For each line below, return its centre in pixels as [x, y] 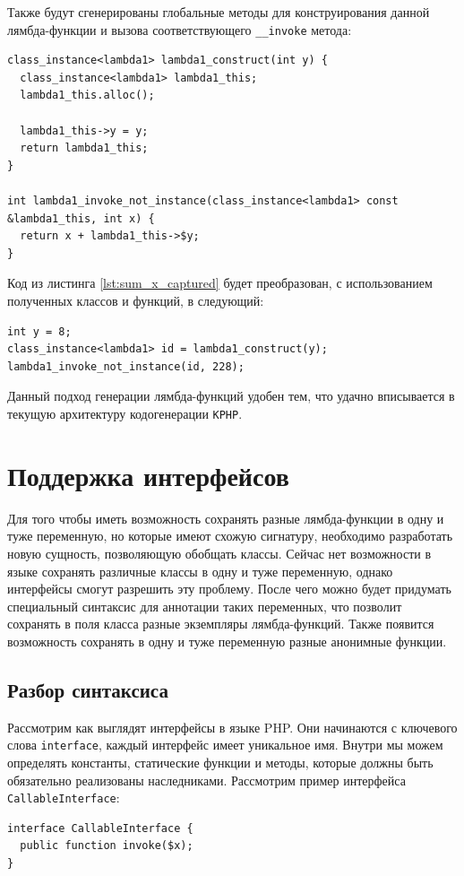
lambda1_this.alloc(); [87, 95]
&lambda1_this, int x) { [81, 218]
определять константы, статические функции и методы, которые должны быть [220, 762]
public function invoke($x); [107, 846]
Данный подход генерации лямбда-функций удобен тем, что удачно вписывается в [231, 396]
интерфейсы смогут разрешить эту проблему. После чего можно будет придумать [229, 589]
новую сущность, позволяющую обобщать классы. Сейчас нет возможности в [219, 553]
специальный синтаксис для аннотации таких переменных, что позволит [205, 606]
